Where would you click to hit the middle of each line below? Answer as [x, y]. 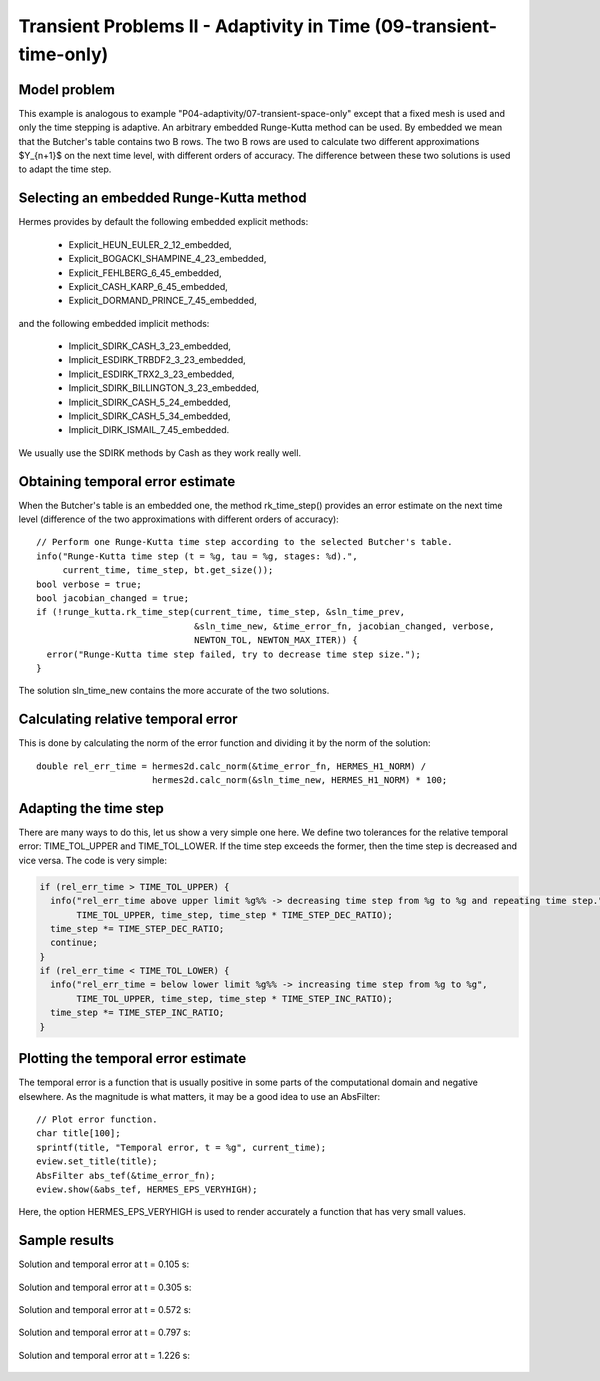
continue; [74, 943]
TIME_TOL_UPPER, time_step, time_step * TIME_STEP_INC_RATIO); [235, 998]
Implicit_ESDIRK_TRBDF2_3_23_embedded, [157, 360]
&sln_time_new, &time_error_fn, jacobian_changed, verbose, [344, 626]
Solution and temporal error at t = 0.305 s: [105, 1287]
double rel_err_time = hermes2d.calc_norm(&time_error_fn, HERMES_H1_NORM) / [231, 766]
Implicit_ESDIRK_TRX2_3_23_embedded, [151, 374]
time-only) [63, 54]
